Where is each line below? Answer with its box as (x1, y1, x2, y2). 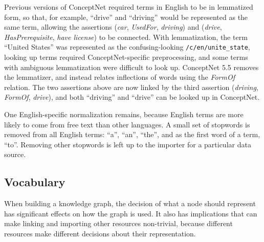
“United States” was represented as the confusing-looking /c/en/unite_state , (4, 41, 250, 52)
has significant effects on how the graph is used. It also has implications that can (4, 208, 257, 218)
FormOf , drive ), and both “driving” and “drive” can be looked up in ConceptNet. (4, 92, 260, 102)
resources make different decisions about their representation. (4, 228, 196, 238)
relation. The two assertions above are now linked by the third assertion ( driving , (4, 81, 258, 92)
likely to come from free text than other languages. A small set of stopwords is (4, 119, 250, 129)
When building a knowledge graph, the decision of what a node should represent (4, 198, 256, 209)
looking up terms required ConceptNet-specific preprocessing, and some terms (4, 52, 248, 62)
